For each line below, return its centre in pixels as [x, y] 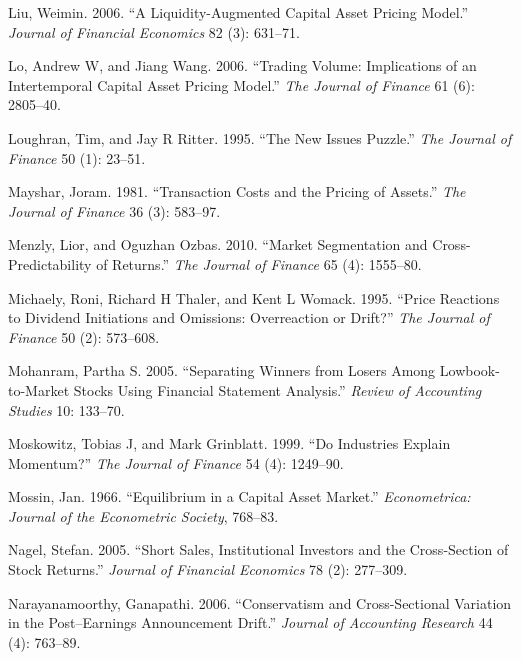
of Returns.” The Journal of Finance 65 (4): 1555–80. [259, 263]
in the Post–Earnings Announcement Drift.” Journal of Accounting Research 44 [250, 622]
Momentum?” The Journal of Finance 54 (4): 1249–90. [176, 462]
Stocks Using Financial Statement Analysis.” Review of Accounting [277, 389]
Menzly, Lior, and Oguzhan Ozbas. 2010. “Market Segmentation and [218, 244]
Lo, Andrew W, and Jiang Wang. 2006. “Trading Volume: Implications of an [242, 65]
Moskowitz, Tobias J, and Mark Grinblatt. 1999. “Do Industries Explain [229, 443]
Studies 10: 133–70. [66, 409]
